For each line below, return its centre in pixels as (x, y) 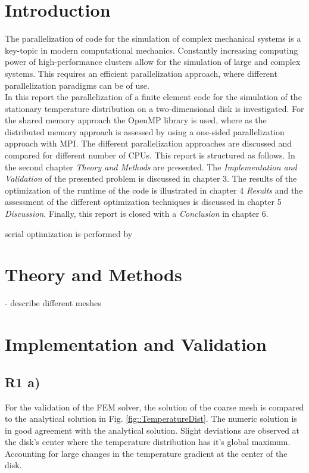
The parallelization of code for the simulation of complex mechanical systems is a (153, 38)
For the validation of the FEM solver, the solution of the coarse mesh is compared (154, 407)
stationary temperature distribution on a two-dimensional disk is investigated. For (154, 108)
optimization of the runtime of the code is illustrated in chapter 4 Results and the (154, 190)
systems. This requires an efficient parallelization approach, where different (141, 73)
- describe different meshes (53, 303)
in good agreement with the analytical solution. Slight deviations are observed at (152, 430)
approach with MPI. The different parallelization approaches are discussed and (149, 143)
